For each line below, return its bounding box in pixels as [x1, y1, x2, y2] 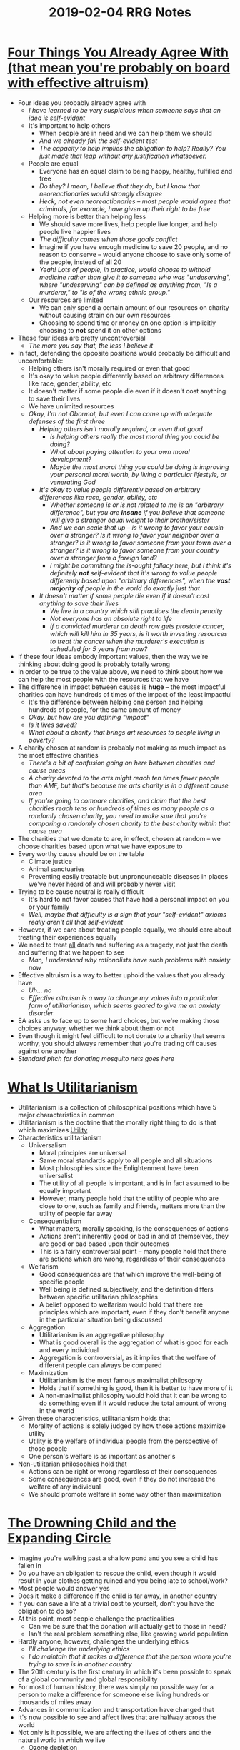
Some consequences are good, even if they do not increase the [28, 1474, 216, 1483]
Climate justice [28, 857, 73, 865]
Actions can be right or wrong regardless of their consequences [28, 1467, 218, 1475]
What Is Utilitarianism [7, 1080, 138, 1096]
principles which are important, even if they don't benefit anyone [39, 1307, 230, 1316]
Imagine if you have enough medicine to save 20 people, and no [39, 242, 229, 251]
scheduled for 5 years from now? [49, 644, 148, 653]
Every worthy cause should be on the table [17, 849, 144, 858]
